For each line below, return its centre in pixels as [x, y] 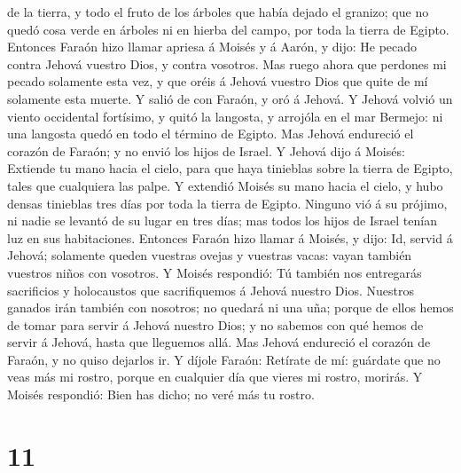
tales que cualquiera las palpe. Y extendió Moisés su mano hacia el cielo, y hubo [225, 185]
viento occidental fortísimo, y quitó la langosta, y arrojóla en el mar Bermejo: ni [225, 116]
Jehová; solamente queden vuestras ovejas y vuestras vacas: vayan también [210, 255]
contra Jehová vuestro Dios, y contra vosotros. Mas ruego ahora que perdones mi [227, 63]
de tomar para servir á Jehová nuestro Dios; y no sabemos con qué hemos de [215, 324]
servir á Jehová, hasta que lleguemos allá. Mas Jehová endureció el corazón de [219, 342]
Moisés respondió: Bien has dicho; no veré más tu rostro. [161, 394]
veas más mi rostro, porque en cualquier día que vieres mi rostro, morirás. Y [215, 377]
